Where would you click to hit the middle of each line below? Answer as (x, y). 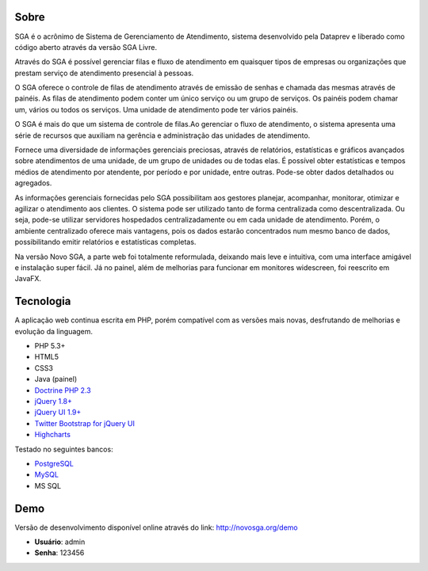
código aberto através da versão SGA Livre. (86, 47)
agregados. (33, 183)
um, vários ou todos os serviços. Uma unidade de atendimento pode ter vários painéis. (157, 109)
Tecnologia (43, 301)
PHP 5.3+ (50, 346)
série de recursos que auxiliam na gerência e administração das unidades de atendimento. (162, 135)
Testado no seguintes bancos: (64, 449)
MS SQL (48, 485)
